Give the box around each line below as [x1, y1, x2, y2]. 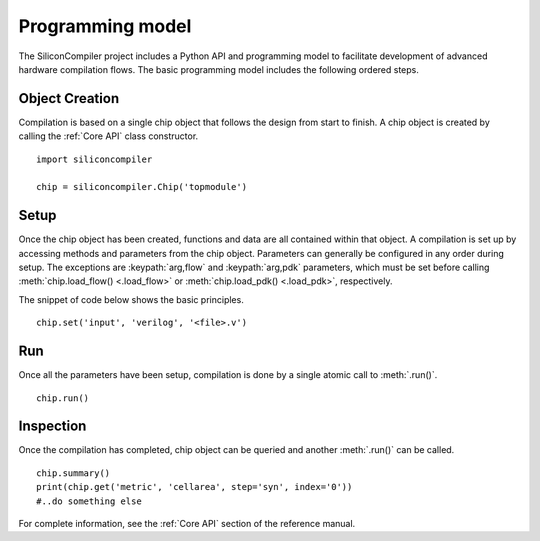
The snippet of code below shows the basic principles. [18, 293, 244, 305]
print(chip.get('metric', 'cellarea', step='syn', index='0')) [36, 481, 353, 493]
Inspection [18, 418, 87, 435]
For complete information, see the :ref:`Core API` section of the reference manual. [18, 518, 356, 530]
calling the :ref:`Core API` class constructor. [18, 130, 199, 142]
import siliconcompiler [36, 153, 153, 165]
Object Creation [18, 90, 120, 107]
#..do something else [36, 495, 142, 507]
